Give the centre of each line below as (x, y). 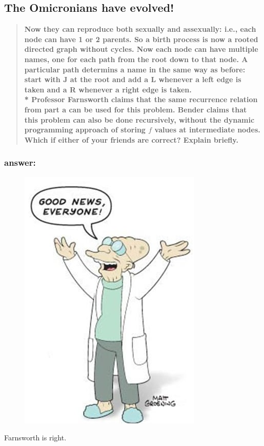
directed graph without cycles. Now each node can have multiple (141, 49)
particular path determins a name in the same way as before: (135, 69)
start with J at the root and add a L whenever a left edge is (133, 79)
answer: (20, 162)
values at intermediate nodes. (207, 130)
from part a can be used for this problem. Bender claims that (136, 109)
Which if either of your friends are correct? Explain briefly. (131, 139)
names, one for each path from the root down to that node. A (136, 59)
